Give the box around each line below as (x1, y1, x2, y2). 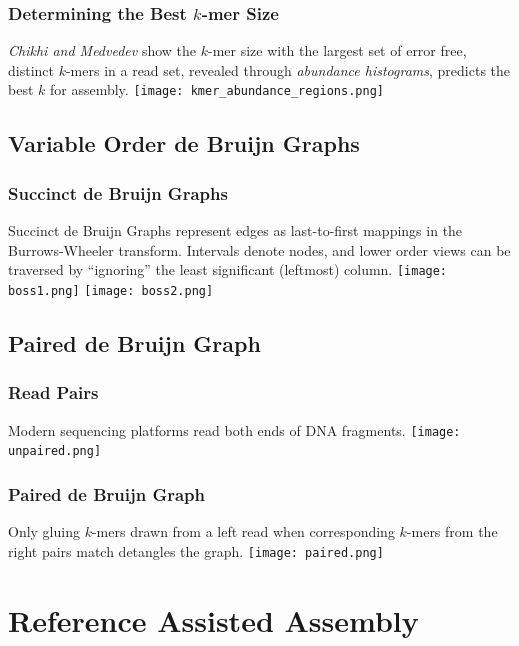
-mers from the (406, 521, 498, 542)
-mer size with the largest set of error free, (207, 40, 467, 61)
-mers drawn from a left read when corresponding (91, 521, 395, 542)
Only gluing (8, 521, 80, 542)
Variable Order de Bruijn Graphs (8, 128, 360, 159)
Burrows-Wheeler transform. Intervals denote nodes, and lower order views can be (8, 239, 511, 260)
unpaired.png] (8, 444, 102, 459)
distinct (8, 59, 54, 80)
